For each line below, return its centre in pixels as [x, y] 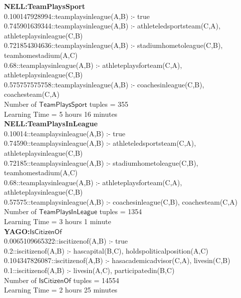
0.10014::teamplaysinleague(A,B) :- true [65, 133]
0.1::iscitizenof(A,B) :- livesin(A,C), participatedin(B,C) [89, 270]
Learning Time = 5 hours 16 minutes [61, 114]
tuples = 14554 [96, 280]
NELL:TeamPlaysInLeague [51, 124]
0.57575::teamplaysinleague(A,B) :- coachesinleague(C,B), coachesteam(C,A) [121, 201]
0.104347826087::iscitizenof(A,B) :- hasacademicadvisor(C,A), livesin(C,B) [117, 260]
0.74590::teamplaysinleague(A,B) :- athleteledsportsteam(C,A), [100, 143]
